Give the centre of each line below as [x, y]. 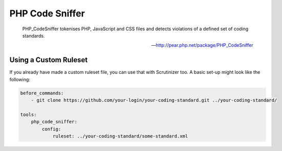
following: [20, 79]
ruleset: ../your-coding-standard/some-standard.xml [120, 136]
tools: [28, 115]
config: [52, 129]
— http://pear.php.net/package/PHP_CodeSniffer [202, 45]
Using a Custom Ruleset [49, 60]
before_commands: [42, 93]
